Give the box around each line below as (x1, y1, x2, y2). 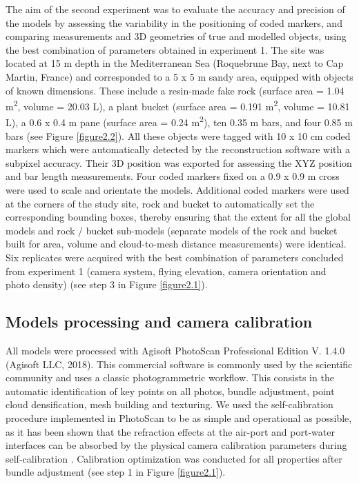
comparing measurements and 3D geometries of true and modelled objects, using (6, 29, 347, 43)
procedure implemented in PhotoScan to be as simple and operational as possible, (6, 410, 352, 425)
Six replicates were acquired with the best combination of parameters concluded (6, 250, 344, 264)
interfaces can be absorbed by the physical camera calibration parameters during (6, 438, 347, 452)
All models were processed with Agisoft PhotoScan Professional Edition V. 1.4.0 (6, 343, 345, 357)
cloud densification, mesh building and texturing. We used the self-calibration (6, 397, 333, 412)
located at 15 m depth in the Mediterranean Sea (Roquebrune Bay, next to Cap (6, 56, 344, 70)
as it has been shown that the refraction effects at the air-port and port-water (6, 424, 335, 438)
